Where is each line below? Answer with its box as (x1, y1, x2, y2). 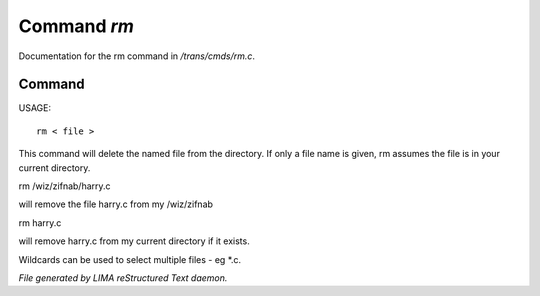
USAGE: (18, 102, 52, 114)
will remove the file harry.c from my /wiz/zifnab (18, 198, 214, 210)
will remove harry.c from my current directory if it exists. (18, 235, 250, 247)
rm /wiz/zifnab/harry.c (18, 180, 111, 192)
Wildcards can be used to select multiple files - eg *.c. (18, 253, 242, 265)
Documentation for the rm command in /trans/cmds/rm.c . (18, 50, 255, 62)
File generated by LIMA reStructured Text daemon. (18, 271, 228, 284)
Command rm (18, 15, 135, 37)
